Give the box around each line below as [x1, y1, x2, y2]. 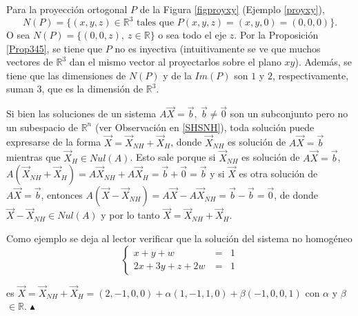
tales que [137, 18, 175, 28]
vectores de [6, 55, 53, 69]
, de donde [274, 188, 318, 202]
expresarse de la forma [6, 135, 101, 149]
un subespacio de [6, 119, 78, 134]
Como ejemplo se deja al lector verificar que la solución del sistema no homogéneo [6, 230, 352, 245]
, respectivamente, [272, 68, 349, 82]
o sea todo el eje [158, 28, 227, 42]
